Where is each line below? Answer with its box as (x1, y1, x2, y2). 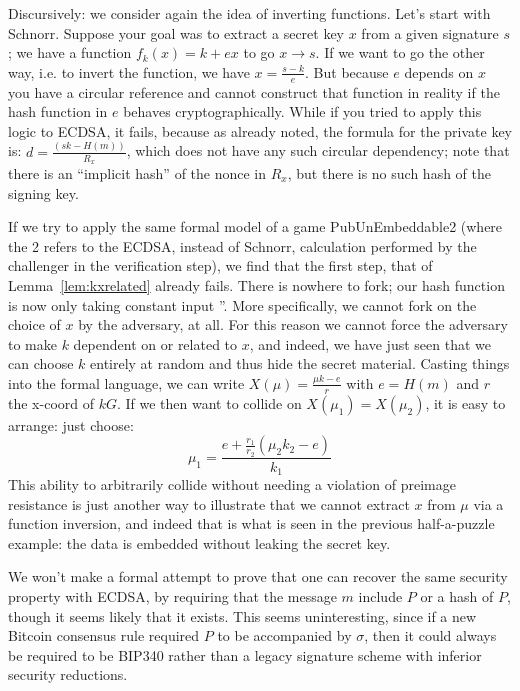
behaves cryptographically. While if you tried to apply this (123, 101, 482, 122)
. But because (305, 61, 389, 82)
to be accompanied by (217, 625, 352, 646)
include (358, 585, 403, 606)
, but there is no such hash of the (287, 162, 491, 183)
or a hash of (420, 585, 494, 606)
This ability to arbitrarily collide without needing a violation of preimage (8, 474, 456, 495)
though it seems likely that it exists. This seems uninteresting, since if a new (8, 605, 477, 626)
